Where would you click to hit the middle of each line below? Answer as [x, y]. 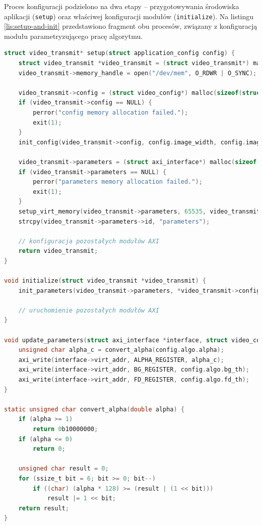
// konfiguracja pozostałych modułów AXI [89, 241]
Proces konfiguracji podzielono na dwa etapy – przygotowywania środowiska [122, 6]
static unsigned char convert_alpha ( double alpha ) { [94, 409]
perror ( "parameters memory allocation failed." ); [118, 182]
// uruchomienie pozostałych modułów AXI [89, 310]
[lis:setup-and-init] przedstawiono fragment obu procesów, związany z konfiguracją [131, 26]
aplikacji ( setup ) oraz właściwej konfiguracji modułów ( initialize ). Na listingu [129, 16]
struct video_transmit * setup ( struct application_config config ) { [120, 53]
